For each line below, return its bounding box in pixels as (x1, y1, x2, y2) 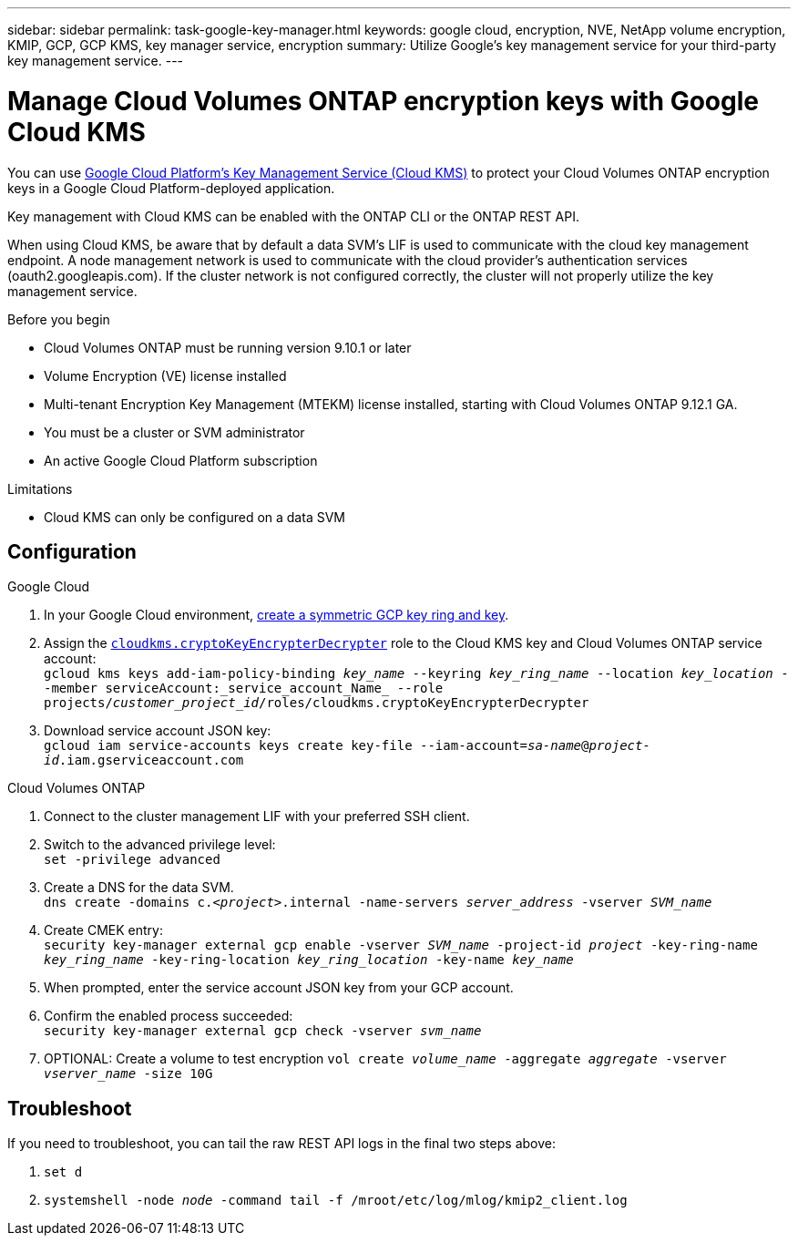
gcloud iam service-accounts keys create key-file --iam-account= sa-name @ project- (44, 738, 650, 754)
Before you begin (7, 311, 110, 327)
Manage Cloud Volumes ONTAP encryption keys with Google (7, 85, 760, 117)
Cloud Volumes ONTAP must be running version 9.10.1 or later (44, 339, 412, 355)
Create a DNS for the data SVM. (44, 879, 234, 896)
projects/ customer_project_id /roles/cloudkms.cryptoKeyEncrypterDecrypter (44, 695, 589, 711)
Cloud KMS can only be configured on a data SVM (44, 508, 345, 525)
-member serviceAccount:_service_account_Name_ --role (44, 681, 444, 696)
